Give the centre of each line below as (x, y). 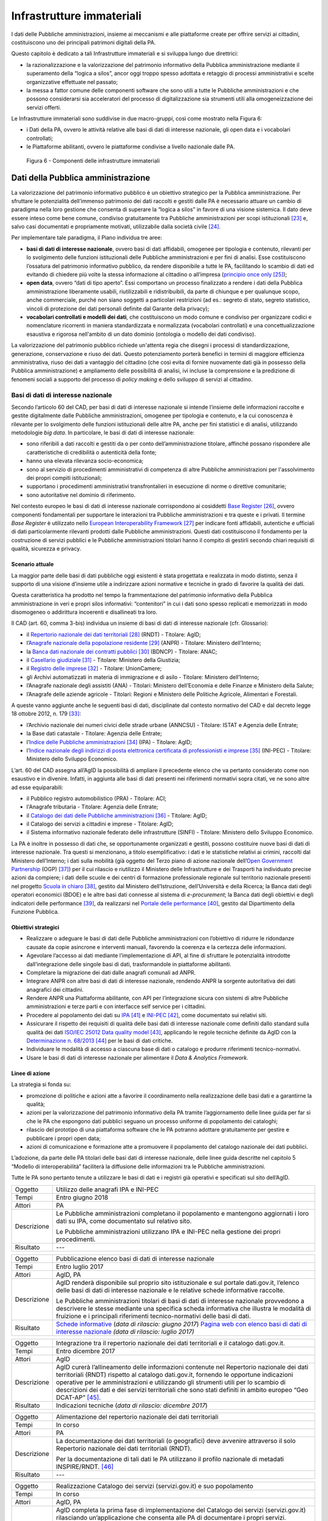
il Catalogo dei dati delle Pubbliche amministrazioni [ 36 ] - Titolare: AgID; (117, 815)
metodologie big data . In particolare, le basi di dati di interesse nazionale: (103, 433)
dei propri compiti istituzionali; (64, 478)
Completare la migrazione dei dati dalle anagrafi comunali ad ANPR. (111, 972)
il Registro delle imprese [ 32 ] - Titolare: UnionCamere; (94, 669)
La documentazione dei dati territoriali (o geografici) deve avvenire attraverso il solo (176, 1441)
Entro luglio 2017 (80, 1267)
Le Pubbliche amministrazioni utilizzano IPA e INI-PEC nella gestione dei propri (168, 1231)
